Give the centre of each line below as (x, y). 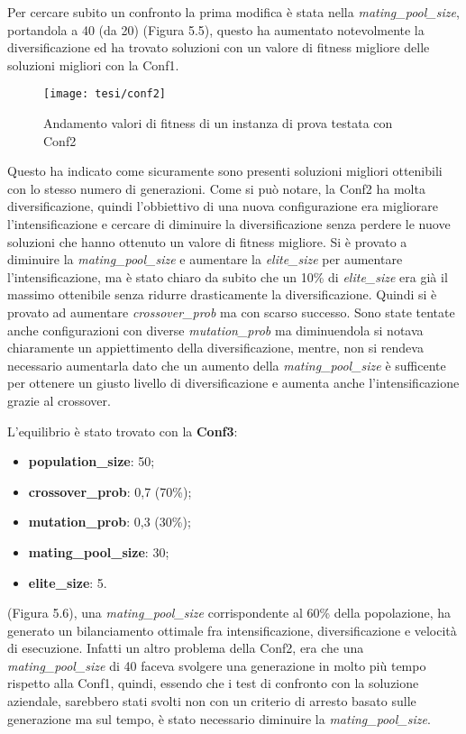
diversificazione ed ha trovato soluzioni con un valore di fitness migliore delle (219, 47)
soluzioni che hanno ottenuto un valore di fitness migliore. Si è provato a (207, 241)
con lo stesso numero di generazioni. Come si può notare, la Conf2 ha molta (216, 188)
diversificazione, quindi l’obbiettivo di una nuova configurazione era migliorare (223, 206)
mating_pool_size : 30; (99, 551)
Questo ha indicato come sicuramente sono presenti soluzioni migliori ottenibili (225, 171)
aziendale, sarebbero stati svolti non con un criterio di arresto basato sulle (212, 701)
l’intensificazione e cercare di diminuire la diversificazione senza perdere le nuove (229, 224)
